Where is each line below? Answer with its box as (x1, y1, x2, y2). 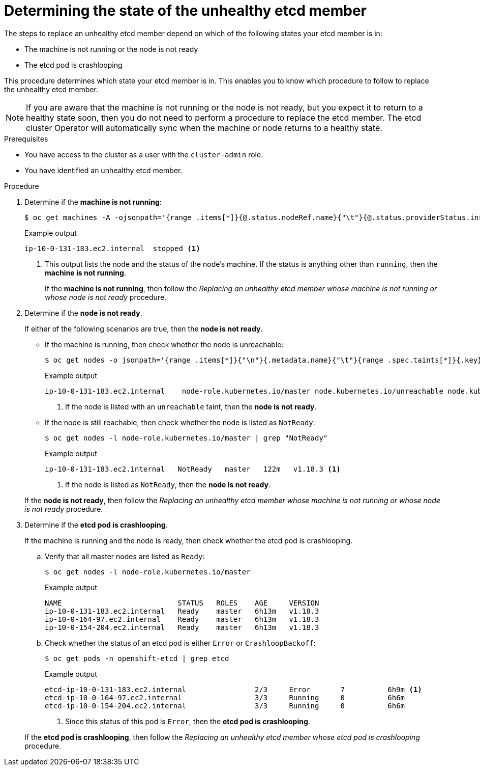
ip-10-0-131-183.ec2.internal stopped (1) (24, 244, 200, 253)
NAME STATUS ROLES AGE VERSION (45, 598, 319, 607)
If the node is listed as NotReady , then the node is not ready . (65, 480, 271, 489)
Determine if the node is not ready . (24, 308, 142, 317)
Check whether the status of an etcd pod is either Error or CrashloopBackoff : (45, 638, 316, 647)
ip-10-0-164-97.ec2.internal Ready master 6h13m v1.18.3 (45, 615, 319, 623)
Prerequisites (4, 134, 48, 143)
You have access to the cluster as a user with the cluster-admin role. (24, 150, 263, 159)
